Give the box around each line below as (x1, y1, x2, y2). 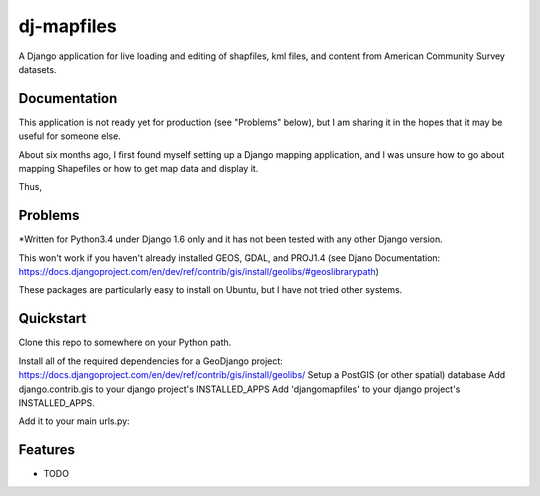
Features (18, 441, 75, 459)
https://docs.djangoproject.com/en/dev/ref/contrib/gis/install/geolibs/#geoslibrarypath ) (18, 266, 380, 278)
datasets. (18, 63, 57, 75)
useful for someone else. (18, 130, 122, 142)
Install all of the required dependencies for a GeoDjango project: (18, 355, 284, 367)
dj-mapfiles (18, 15, 117, 37)
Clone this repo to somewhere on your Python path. (18, 336, 232, 349)
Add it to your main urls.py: (18, 415, 130, 427)
